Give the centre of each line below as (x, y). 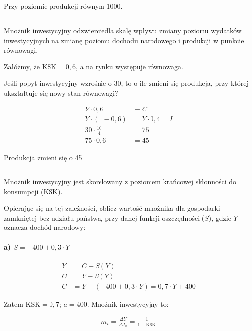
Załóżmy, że (22, 66)
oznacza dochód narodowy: (45, 227)
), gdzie (220, 217)
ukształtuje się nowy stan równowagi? (61, 92)
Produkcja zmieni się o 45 (43, 157)
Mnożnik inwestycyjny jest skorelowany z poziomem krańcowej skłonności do (120, 181)
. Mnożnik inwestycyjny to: (128, 303)
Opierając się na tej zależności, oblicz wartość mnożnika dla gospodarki (112, 208)
